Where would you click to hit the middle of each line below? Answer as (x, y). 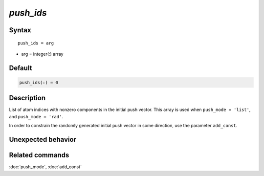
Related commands (39, 155)
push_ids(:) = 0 (39, 82)
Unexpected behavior (43, 140)
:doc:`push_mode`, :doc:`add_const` (45, 167)
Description (27, 98)
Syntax (20, 30)
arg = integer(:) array (42, 54)
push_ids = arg (36, 43)
